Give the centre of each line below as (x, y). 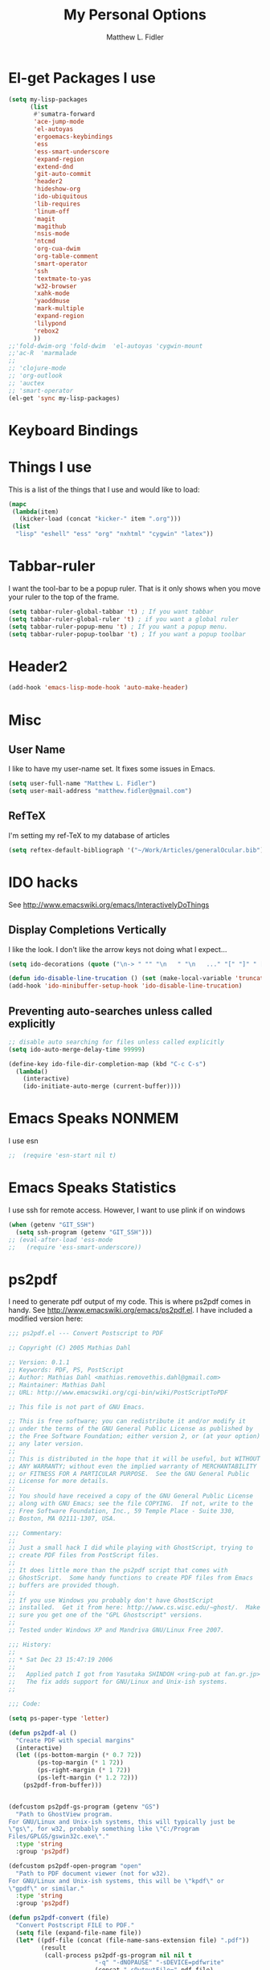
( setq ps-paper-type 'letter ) (59, 1718)
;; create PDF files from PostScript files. (84, 1555)
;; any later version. (46, 1444)
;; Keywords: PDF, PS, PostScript (66, 1370)
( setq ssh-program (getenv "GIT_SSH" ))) (84, 1232)
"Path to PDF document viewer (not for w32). (93, 1874)
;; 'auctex (27, 383)
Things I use (50, 467)
